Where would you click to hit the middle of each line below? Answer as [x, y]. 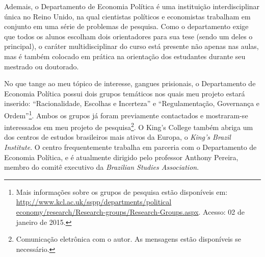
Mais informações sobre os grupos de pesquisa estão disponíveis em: [122, 191]
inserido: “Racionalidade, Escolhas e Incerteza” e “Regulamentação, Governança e [132, 103]
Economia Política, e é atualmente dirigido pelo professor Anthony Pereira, [121, 157]
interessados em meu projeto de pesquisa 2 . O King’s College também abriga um [129, 126]
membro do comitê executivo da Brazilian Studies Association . [102, 167]
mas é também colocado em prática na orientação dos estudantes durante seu [125, 56]
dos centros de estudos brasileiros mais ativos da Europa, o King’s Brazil [117, 137]
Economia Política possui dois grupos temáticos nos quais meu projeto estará [125, 93]
